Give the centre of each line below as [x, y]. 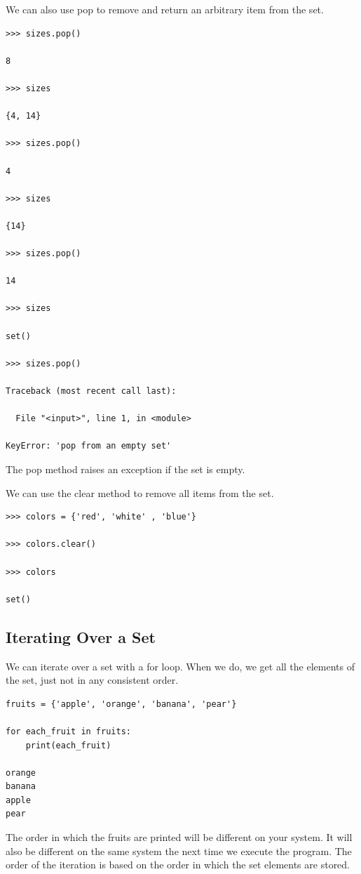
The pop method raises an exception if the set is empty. [125, 469]
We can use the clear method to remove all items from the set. [140, 492]
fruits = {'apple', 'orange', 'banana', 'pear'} [121, 704]
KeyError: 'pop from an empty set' [89, 446]
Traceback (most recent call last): [91, 391]
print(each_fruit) [68, 745]
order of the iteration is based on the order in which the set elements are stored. [178, 865]
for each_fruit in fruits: [68, 731]
